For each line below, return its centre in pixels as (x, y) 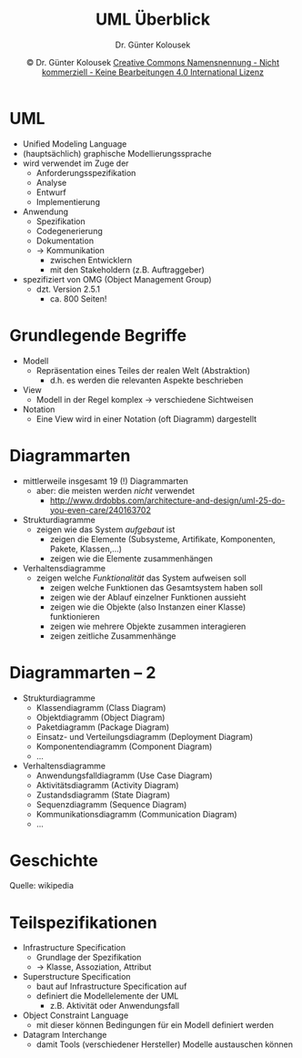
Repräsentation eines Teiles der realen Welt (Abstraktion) (143, 370)
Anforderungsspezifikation (86, 172)
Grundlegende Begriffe (98, 335)
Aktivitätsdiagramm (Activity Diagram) (107, 785)
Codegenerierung (69, 231)
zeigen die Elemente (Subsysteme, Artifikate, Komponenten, (162, 539)
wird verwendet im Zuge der (75, 163)
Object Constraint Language (75, 1015)
